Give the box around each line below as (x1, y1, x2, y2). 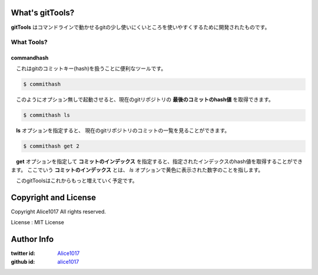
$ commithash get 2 (23, 143, 79, 150)
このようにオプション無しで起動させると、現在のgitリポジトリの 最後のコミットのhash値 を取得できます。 (15, 96, 274, 103)
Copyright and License (11, 192, 97, 202)
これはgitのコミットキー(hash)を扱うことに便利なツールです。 (15, 65, 167, 72)
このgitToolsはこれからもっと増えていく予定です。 (15, 177, 138, 184)
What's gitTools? (11, 8, 75, 18)
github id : (11, 258, 35, 265)
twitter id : (11, 250, 35, 257)
